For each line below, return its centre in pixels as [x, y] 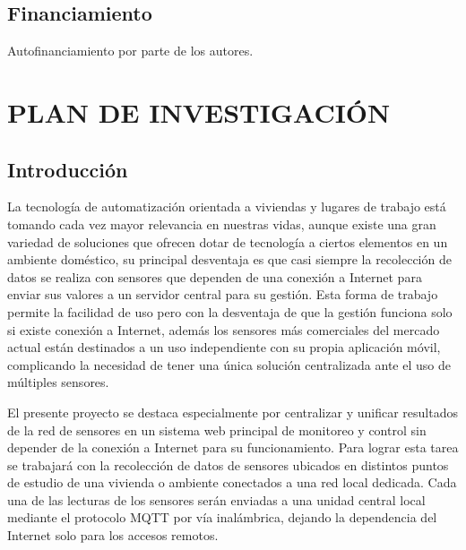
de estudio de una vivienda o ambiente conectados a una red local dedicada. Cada [232, 482]
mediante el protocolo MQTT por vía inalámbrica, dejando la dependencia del [222, 517]
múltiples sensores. [58, 382]
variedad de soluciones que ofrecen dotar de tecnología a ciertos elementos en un [228, 241]
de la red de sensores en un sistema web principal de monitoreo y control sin [217, 430]
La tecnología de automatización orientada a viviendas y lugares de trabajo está [227, 206]
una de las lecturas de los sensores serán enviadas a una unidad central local [216, 499]
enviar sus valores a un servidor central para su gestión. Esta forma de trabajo [223, 294]
